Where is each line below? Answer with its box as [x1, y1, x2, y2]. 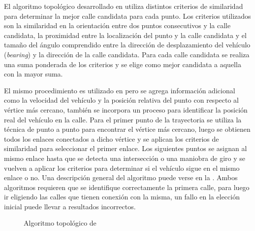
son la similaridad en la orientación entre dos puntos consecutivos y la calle [4, 20, 231, 31]
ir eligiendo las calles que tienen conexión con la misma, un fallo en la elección [4, 192, 240, 202]
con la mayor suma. [4, 69, 63, 79]
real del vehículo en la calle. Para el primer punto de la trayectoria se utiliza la [4, 114, 242, 124]
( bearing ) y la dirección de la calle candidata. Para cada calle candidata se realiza [4, 49, 250, 59]
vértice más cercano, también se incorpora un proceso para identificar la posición [4, 104, 248, 115]
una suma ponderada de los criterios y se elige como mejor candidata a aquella [4, 59, 241, 69]
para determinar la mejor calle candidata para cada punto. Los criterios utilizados [4, 10, 251, 21]
